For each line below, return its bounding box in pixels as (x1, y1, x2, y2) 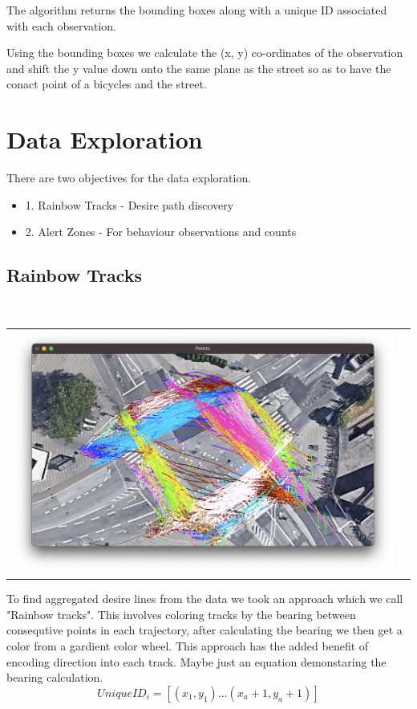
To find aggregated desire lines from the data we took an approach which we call (6, 590, 403, 607)
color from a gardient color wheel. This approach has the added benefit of (6, 637, 369, 654)
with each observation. (6, 17, 117, 34)
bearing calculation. (6, 669, 103, 686)
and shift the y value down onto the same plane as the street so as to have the (6, 59, 391, 76)
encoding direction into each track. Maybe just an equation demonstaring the (6, 653, 387, 670)
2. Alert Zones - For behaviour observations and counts (25, 223, 297, 240)
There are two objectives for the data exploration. (6, 169, 252, 186)
